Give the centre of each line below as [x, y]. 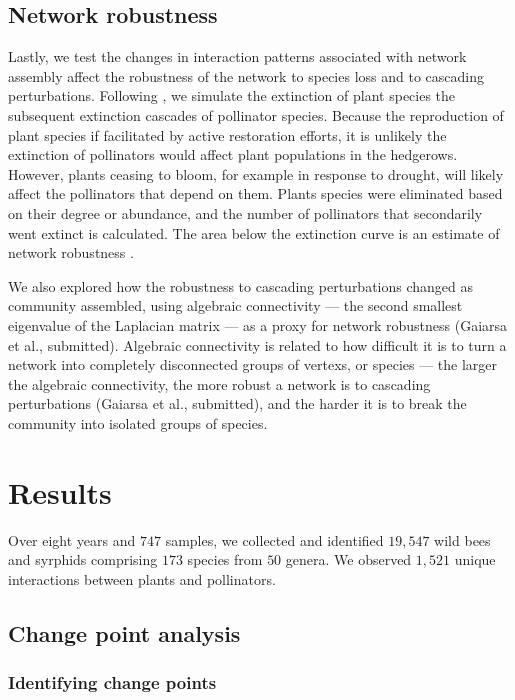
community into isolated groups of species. [138, 422]
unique [475, 559]
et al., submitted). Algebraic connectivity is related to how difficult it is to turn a [257, 344]
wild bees [462, 539]
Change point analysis [124, 632]
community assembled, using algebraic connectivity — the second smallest [235, 305]
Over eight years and [72, 539]
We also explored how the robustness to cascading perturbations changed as [241, 285]
